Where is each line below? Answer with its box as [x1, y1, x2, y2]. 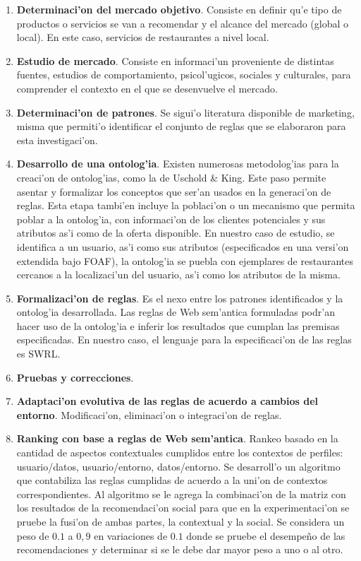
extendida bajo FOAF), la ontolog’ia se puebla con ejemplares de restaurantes [16, 253, 353, 268]
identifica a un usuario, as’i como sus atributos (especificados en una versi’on [16, 239, 349, 254]
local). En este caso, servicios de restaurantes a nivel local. [16, 30, 269, 45]
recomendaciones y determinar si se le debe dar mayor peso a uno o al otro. [16, 542, 343, 557]
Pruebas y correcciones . [16, 370, 134, 384]
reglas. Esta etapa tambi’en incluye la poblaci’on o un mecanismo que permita [16, 198, 355, 213]
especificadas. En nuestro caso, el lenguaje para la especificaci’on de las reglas [16, 332, 352, 347]
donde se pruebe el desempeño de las [186, 528, 345, 543]
